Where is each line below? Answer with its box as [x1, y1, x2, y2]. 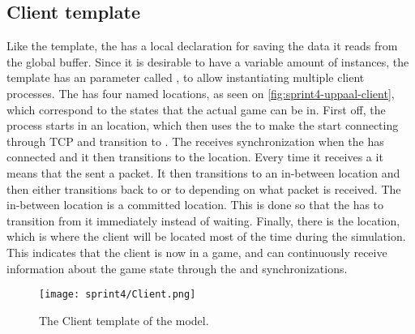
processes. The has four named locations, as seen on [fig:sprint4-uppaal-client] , [6, 84, 395, 101]
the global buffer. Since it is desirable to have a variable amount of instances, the [6, 53, 409, 70]
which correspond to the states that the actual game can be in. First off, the [6, 101, 386, 118]
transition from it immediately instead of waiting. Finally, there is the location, [6, 212, 400, 229]
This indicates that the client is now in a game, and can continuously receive [6, 243, 387, 260]
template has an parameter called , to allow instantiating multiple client [6, 69, 365, 86]
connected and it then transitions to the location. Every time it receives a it [6, 148, 383, 165]
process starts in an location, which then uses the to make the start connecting [6, 117, 399, 134]
